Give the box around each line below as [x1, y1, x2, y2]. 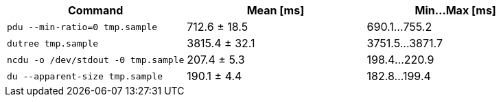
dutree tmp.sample [7, 38, 99, 49]
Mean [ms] [246, 3, 305, 17]
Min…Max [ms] [415, 3, 496, 17]
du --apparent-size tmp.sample [7, 71, 163, 81]
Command [68, 3, 124, 17]
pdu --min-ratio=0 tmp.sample [7, 21, 158, 32]
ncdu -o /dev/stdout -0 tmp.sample [7, 54, 185, 65]
